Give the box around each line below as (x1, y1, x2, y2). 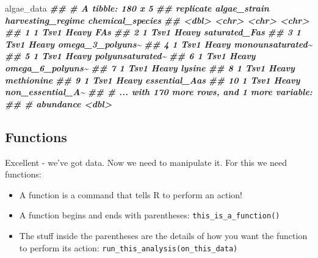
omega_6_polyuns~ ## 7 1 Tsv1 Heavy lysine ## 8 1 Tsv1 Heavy (5, 61, 295, 74)
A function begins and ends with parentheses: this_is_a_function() (19, 209, 280, 221)
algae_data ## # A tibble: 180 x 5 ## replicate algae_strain (5, 2, 269, 14)
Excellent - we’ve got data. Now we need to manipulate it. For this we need (5, 156, 287, 168)
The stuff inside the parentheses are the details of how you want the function (19, 229, 308, 242)
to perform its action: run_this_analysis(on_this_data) (19, 241, 238, 254)
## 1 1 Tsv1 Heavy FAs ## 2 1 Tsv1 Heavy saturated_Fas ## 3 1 (5, 26, 302, 38)
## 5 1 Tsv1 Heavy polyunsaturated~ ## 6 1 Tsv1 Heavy (5, 49, 256, 62)
